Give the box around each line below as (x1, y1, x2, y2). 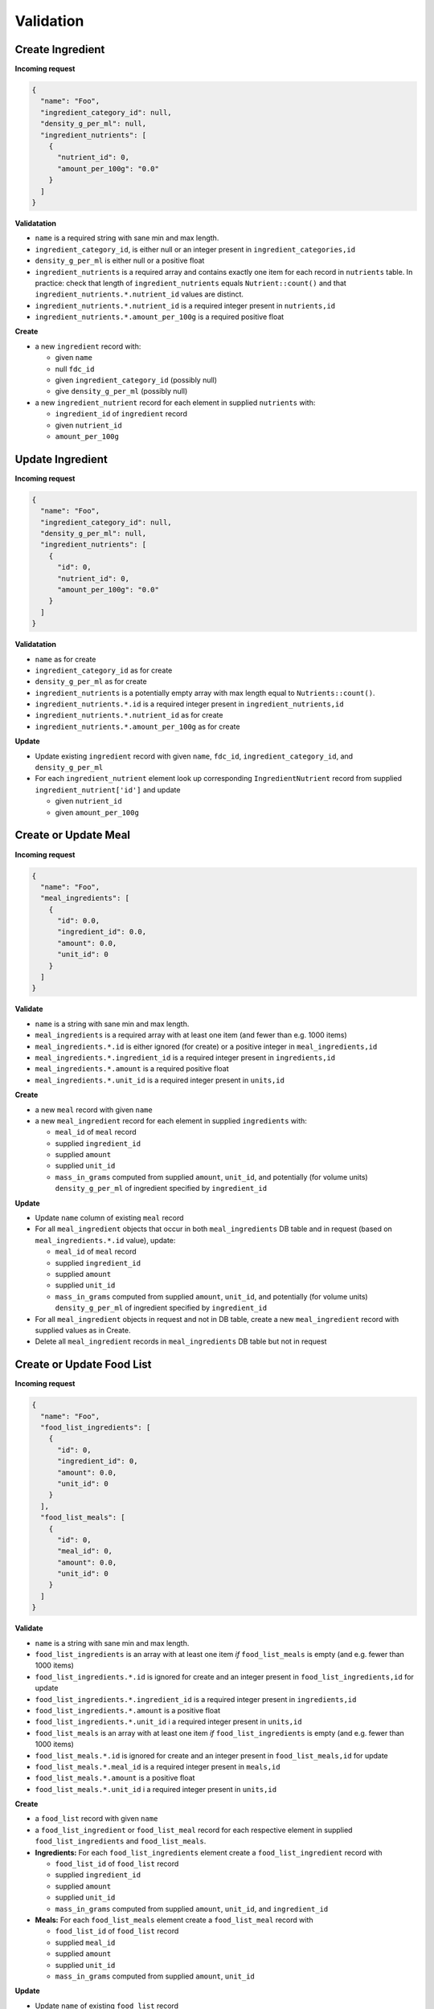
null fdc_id (55, 364, 95, 374)
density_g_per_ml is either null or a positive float (35, 256, 205, 265)
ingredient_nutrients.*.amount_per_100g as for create (35, 722, 240, 731)
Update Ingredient (14, 452, 108, 466)
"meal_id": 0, (57, 1547, 113, 1556)
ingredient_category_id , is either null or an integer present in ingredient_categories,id (35, 244, 356, 254)
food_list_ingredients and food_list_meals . (35, 1836, 207, 1846)
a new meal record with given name (35, 1105, 153, 1115)
